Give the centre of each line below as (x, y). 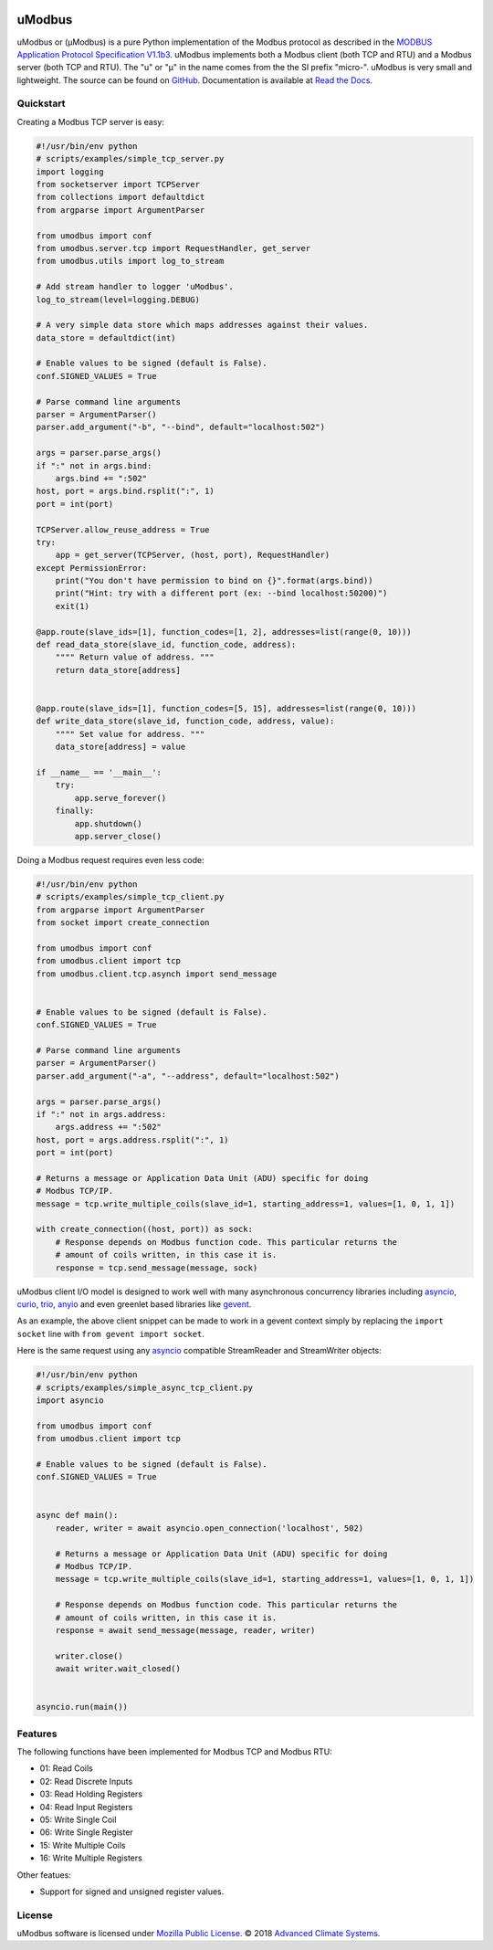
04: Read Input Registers (86, 1807)
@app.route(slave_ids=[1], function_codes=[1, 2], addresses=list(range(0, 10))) (224, 632)
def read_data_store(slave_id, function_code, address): (166, 645)
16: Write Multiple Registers (91, 1858)
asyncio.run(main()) (82, 1707)
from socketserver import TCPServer (118, 184)
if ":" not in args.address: (101, 1114)
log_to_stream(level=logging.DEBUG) (118, 300)
